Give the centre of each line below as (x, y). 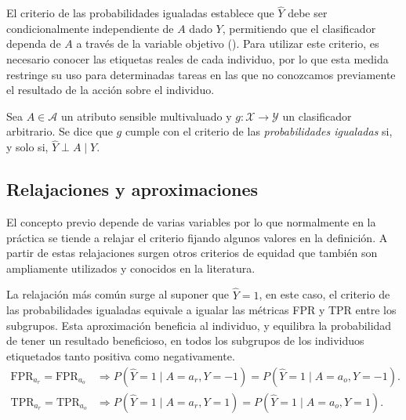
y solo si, (27, 147)
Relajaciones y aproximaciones (132, 189)
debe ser (308, 13)
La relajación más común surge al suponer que (118, 294)
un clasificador (317, 116)
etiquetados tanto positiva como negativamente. (121, 355)
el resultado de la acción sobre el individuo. (111, 90)
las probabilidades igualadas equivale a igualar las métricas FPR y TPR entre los (201, 310)
